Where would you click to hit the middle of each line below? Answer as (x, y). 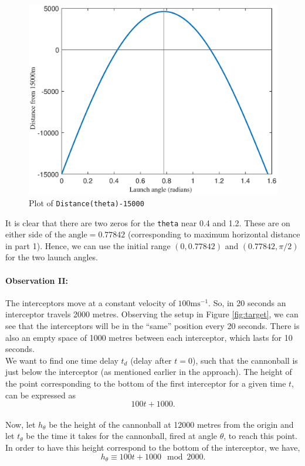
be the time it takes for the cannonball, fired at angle (121, 436)
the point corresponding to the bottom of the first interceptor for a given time (146, 383)
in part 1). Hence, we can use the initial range (88, 245)
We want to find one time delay (62, 360)
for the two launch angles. (52, 257)
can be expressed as (41, 395)
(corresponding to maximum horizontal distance (214, 234)
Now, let (21, 424)
